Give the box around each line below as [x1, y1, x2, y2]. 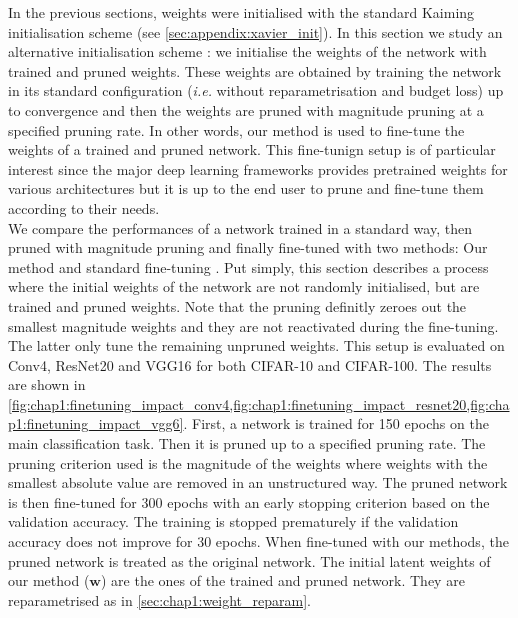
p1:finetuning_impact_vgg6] [8, 413, 184, 434]
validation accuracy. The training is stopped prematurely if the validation [8, 511, 459, 532]
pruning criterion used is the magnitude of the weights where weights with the [8, 452, 488, 473]
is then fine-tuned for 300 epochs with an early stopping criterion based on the [8, 491, 490, 512]
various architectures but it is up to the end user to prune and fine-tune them [8, 178, 484, 199]
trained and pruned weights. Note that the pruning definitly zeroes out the [8, 295, 467, 316]
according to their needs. [8, 197, 160, 218]
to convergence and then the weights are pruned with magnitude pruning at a [8, 99, 484, 120]
